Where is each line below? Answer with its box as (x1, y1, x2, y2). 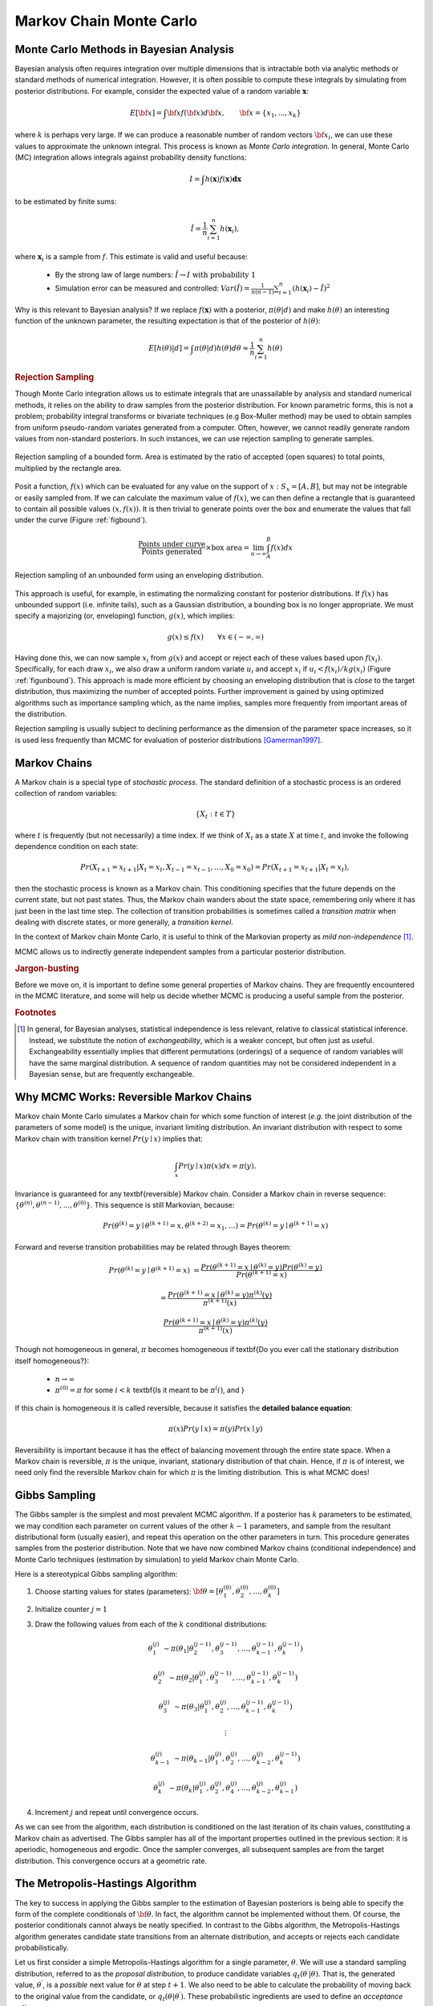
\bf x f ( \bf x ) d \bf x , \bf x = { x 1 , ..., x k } (167, 108, 301, 120)
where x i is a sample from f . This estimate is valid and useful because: (14, 251, 249, 263)
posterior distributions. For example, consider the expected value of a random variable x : (14, 86, 309, 95)
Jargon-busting (14, 963, 79, 974)
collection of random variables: (14, 789, 118, 798)
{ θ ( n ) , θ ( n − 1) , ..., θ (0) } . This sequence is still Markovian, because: (14, 1200, 235, 1209)
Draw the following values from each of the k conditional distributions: (34, 1619, 268, 1629)
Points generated (141, 547, 203, 557)
